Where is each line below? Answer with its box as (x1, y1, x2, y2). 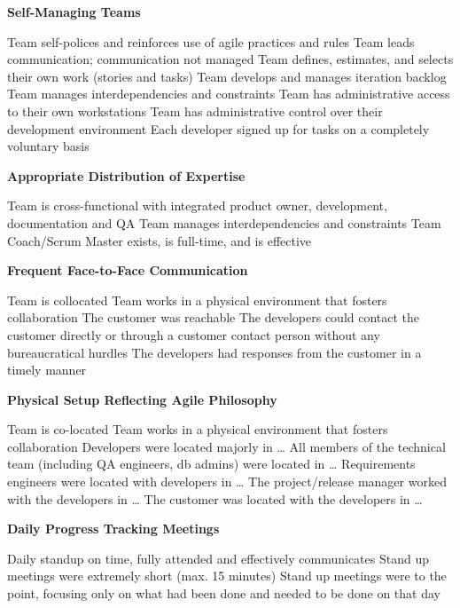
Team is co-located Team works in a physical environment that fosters (7, 420, 388, 438)
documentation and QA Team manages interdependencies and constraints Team (7, 213, 441, 232)
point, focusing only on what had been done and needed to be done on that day (7, 584, 441, 603)
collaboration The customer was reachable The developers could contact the (7, 308, 420, 327)
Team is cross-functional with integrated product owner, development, (7, 196, 387, 215)
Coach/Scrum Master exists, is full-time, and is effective (7, 231, 312, 249)
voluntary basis (7, 137, 90, 155)
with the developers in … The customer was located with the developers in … (7, 489, 423, 508)
